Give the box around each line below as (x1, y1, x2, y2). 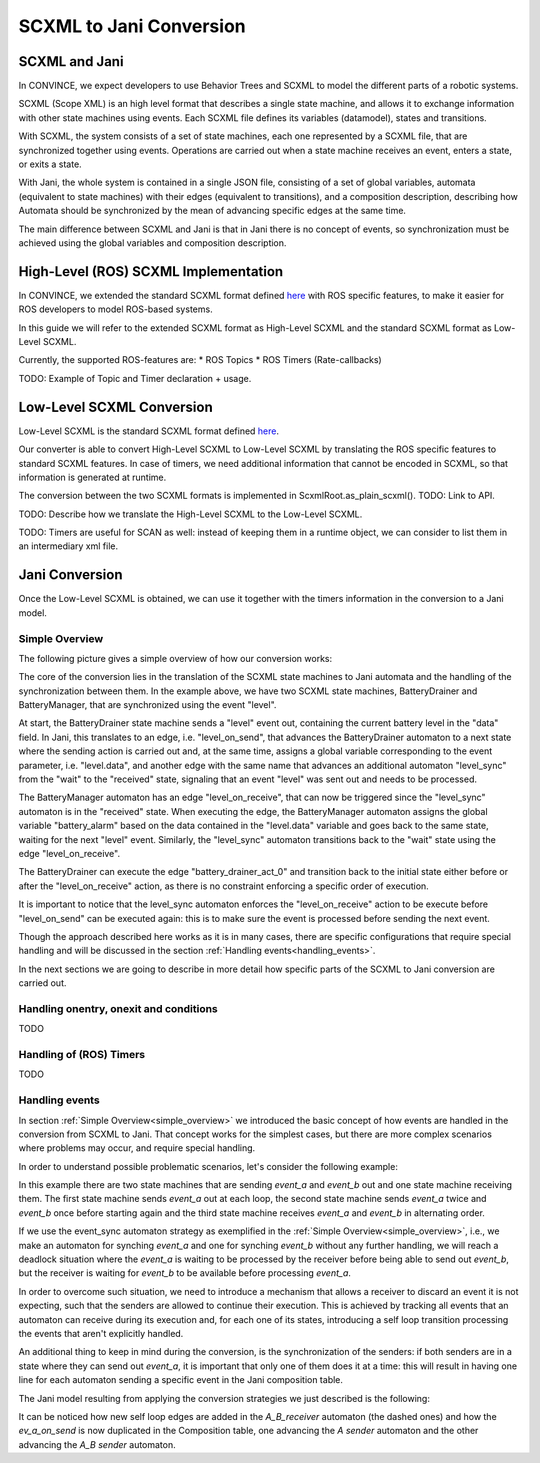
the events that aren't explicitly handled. (18, 1328, 184, 1339)
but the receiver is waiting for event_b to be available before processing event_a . (18, 1267, 352, 1279)
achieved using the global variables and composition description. (18, 236, 287, 249)
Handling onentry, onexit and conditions (18, 1001, 219, 1015)
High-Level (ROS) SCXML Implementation (18, 263, 284, 280)
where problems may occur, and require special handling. (18, 1142, 256, 1154)
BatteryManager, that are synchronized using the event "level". (18, 699, 277, 711)
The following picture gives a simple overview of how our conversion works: (18, 652, 333, 664)
